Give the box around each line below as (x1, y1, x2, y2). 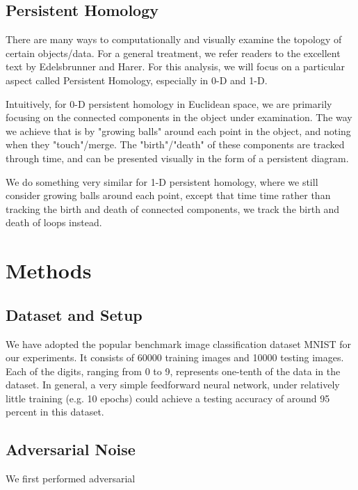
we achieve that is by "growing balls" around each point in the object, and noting (6, 123, 351, 138)
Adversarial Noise (6, 438, 136, 460)
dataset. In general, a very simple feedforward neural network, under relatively (6, 377, 340, 392)
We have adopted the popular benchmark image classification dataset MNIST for (6, 336, 351, 351)
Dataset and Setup (6, 303, 143, 325)
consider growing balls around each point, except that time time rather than (6, 188, 331, 203)
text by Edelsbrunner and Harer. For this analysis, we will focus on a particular (6, 59, 345, 74)
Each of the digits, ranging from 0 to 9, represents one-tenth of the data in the (6, 363, 341, 378)
